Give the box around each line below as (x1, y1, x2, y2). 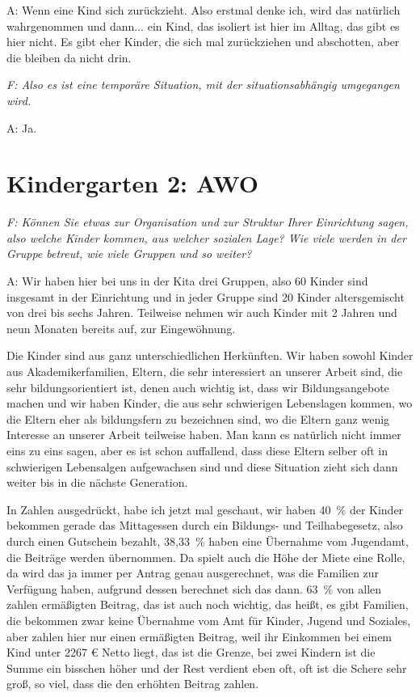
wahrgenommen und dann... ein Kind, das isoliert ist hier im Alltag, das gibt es (6, 17, 400, 34)
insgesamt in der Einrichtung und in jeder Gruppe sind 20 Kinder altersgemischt (6, 288, 405, 305)
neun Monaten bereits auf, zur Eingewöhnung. (6, 319, 236, 336)
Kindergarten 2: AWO (6, 167, 258, 200)
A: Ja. (6, 119, 37, 136)
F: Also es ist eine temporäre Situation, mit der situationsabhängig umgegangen (6, 76, 400, 93)
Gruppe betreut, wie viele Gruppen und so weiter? (6, 245, 252, 262)
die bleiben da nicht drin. (6, 49, 132, 65)
